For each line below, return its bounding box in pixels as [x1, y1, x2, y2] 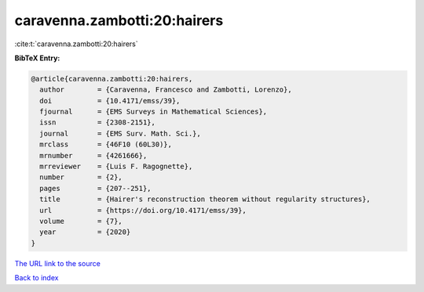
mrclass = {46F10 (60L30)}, [39, 140, 173, 149]
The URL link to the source [14, 258, 101, 268]
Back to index [14, 273, 59, 283]
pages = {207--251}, [39, 184, 152, 193]
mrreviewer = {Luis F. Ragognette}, [39, 162, 193, 171]
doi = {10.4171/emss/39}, [39, 96, 181, 105]
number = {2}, [39, 173, 123, 182]
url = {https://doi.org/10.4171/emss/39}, [39, 206, 247, 214]
